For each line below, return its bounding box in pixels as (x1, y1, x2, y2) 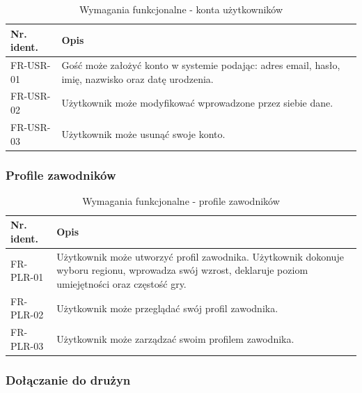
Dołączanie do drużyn (6, 371, 131, 388)
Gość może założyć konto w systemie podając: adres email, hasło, (61, 58, 340, 72)
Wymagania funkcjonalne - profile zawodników (82, 193, 280, 208)
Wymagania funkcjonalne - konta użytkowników (79, 2, 283, 16)
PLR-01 (10, 270, 44, 284)
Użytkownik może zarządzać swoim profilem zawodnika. (56, 332, 294, 346)
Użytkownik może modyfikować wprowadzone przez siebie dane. (61, 95, 333, 110)
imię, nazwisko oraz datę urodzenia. (61, 71, 214, 86)
